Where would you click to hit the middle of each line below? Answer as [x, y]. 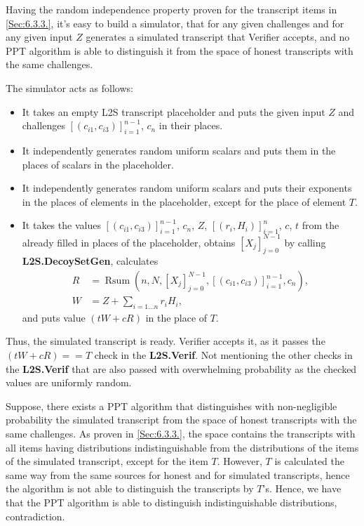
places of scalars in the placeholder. [98, 164]
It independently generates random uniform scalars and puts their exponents [187, 188]
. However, [240, 461]
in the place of [176, 317]
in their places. [191, 125]
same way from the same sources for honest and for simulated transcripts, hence [178, 474]
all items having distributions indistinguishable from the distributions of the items [182, 447]
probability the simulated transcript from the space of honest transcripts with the [181, 420]
